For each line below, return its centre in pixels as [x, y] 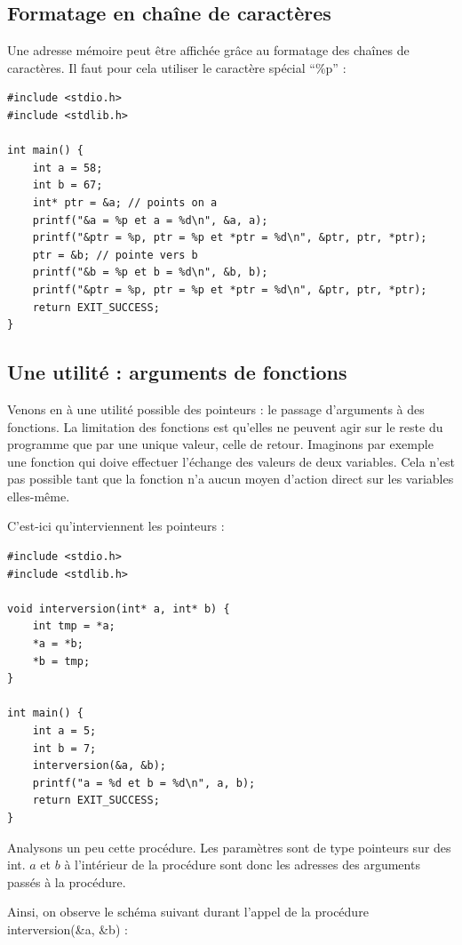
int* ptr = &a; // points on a [125, 202]
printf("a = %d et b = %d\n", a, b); [144, 783]
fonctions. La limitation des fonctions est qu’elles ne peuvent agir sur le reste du [225, 426]
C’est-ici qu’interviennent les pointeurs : [116, 526]
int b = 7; [64, 748]
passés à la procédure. [67, 881]
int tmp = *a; [74, 626]
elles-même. [39, 496]
